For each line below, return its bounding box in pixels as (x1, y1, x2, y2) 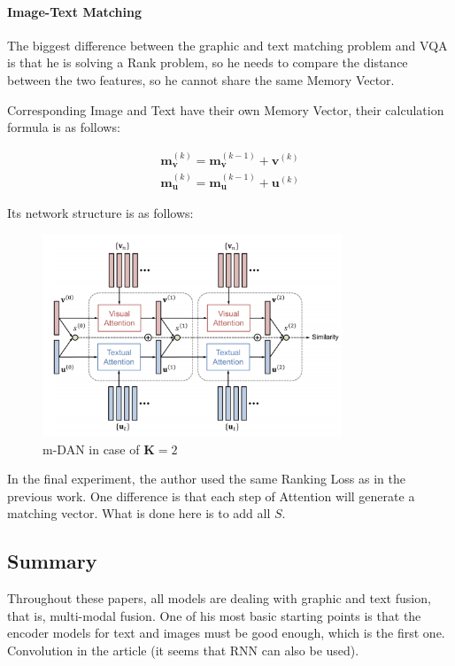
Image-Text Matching (7, 2, 142, 20)
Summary (7, 547, 97, 575)
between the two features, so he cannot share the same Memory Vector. (7, 70, 395, 89)
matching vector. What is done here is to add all (7, 504, 271, 523)
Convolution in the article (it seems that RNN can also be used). (7, 641, 359, 660)
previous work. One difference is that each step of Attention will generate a (7, 486, 415, 505)
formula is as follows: (7, 118, 120, 136)
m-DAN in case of (42, 439, 140, 458)
